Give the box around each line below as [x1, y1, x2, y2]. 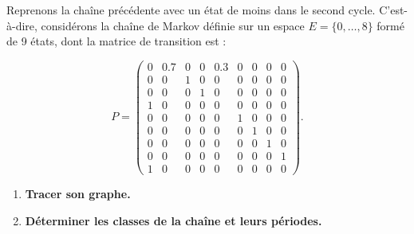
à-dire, [6, 17, 37, 33]
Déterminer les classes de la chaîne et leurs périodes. [25, 212, 322, 228]
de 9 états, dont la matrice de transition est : [6, 33, 227, 49]
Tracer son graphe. [25, 185, 131, 202]
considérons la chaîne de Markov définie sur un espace [41, 17, 305, 33]
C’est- [379, 2, 408, 18]
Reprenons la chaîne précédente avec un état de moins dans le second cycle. [6, 2, 376, 18]
